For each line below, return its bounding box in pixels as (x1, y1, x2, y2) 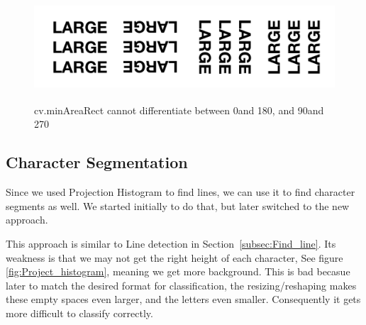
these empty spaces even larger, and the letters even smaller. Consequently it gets (6, 292, 361, 307)
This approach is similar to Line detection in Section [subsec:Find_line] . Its (6, 236, 336, 250)
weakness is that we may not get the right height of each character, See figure (6, 250, 343, 265)
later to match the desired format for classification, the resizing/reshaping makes (6, 277, 357, 292)
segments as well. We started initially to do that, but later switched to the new (6, 198, 350, 213)
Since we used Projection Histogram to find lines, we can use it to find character (6, 184, 355, 199)
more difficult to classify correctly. (6, 305, 153, 320)
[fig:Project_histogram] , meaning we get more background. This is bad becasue (6, 264, 350, 279)
